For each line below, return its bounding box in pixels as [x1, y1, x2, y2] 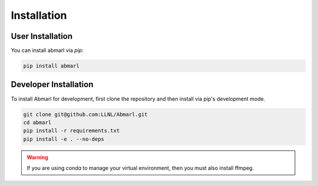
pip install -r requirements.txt [23, 127, 120, 134]
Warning [26, 154, 48, 161]
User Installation [11, 31, 73, 41]
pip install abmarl [23, 62, 79, 69]
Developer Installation [11, 79, 94, 89]
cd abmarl [23, 119, 52, 126]
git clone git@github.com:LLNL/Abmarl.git [23, 111, 148, 118]
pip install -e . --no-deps [23, 135, 104, 142]
